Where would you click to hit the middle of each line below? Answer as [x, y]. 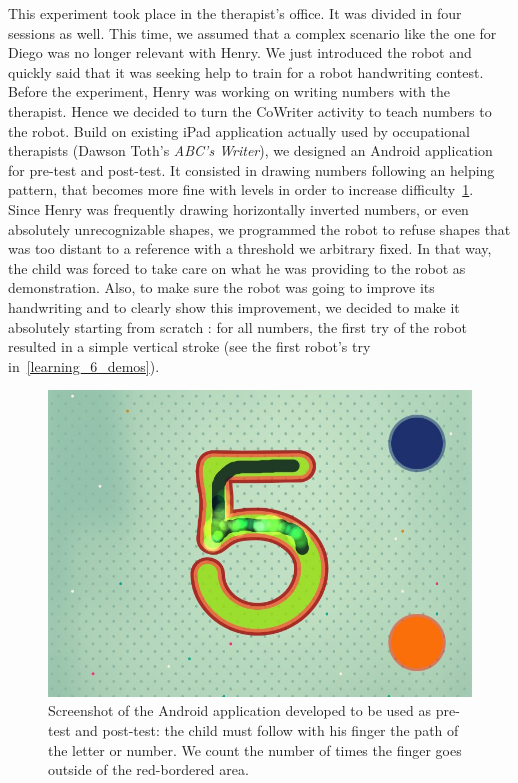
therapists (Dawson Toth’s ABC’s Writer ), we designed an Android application [250, 150]
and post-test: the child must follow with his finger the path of [267, 730]
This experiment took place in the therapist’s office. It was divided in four [235, 13]
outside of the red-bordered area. [148, 769]
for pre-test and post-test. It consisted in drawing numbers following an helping [251, 169]
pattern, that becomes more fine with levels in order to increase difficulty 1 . [241, 189]
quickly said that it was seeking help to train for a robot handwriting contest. [246, 71]
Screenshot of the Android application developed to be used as [239, 710]
